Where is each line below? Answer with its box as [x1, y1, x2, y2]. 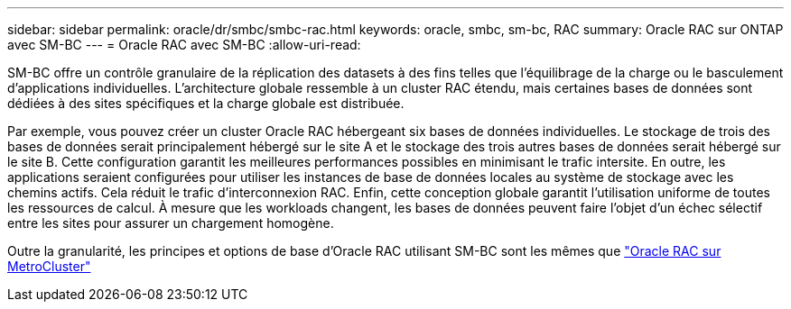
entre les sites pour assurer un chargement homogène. [7, 215, 334, 231]
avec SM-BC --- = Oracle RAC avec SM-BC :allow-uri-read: [7, 37, 361, 52]
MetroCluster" [7, 259, 91, 274]
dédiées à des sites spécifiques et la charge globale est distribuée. [7, 95, 405, 111]
